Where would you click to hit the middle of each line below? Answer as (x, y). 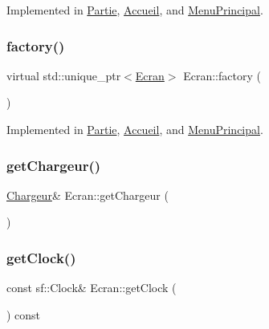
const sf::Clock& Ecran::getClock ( (92, 288)
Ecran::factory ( (222, 75)
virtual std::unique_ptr (64, 75)
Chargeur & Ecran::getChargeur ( (88, 195)
